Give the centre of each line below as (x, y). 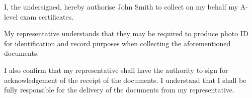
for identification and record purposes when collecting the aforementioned (117, 43)
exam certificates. (47, 16)
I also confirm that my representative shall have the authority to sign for (116, 70)
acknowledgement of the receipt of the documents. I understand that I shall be (125, 80)
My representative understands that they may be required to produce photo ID (126, 33)
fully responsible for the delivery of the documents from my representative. (119, 90)
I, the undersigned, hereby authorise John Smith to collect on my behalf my (121, 7)
